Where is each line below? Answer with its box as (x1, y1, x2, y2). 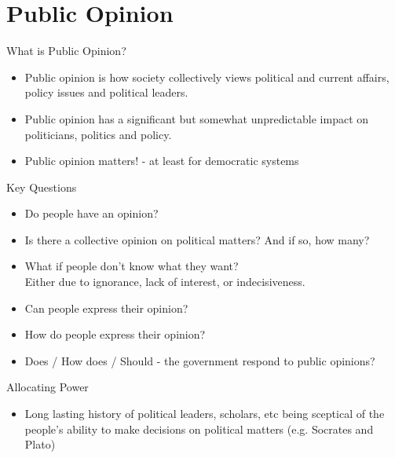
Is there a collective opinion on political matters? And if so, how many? (24, 231, 370, 247)
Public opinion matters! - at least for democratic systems (24, 152, 299, 169)
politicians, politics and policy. (24, 126, 172, 142)
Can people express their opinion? (24, 299, 188, 316)
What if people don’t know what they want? (24, 258, 239, 274)
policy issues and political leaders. (24, 84, 188, 101)
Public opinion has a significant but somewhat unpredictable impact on (24, 110, 369, 126)
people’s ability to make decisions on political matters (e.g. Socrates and (24, 420, 374, 437)
